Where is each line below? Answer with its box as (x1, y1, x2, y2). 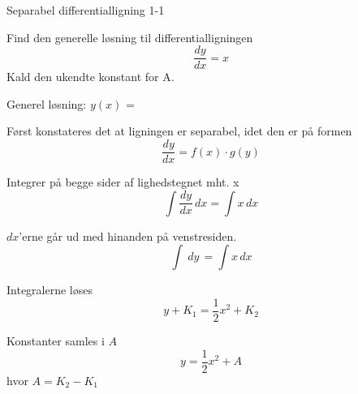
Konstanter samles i (6, 332, 105, 349)
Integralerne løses (6, 281, 93, 298)
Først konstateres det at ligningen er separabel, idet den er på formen (6, 122, 352, 139)
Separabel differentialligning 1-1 (6, 2, 165, 18)
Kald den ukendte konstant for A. (6, 68, 175, 85)
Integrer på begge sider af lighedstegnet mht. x (6, 173, 239, 191)
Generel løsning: (6, 95, 87, 112)
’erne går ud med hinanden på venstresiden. (19, 227, 237, 244)
